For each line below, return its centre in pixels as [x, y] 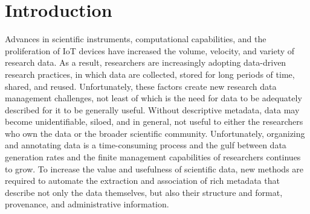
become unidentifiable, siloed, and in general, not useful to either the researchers [154, 121]
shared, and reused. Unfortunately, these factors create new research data [141, 86]
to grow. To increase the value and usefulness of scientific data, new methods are [154, 168]
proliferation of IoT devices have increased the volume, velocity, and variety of [150, 50]
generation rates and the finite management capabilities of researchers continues [153, 157]
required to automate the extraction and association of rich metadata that [142, 181]
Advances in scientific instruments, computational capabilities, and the [136, 39]
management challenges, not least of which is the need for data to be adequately [153, 98]
